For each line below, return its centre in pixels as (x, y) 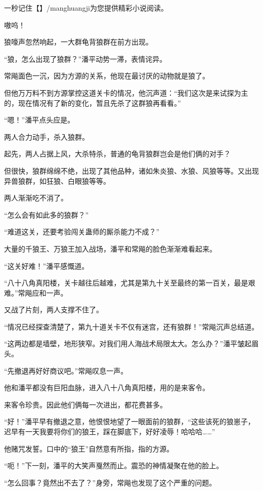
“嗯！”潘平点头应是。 (39, 120)
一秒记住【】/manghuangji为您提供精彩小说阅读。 (86, 8)
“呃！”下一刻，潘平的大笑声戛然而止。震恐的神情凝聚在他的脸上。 (114, 465)
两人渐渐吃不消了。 (36, 198)
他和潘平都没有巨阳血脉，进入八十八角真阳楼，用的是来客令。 (107, 387)
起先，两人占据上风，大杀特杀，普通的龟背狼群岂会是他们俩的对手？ (117, 154)
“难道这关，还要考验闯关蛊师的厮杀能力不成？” (82, 232)
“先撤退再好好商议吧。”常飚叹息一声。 (66, 370)
